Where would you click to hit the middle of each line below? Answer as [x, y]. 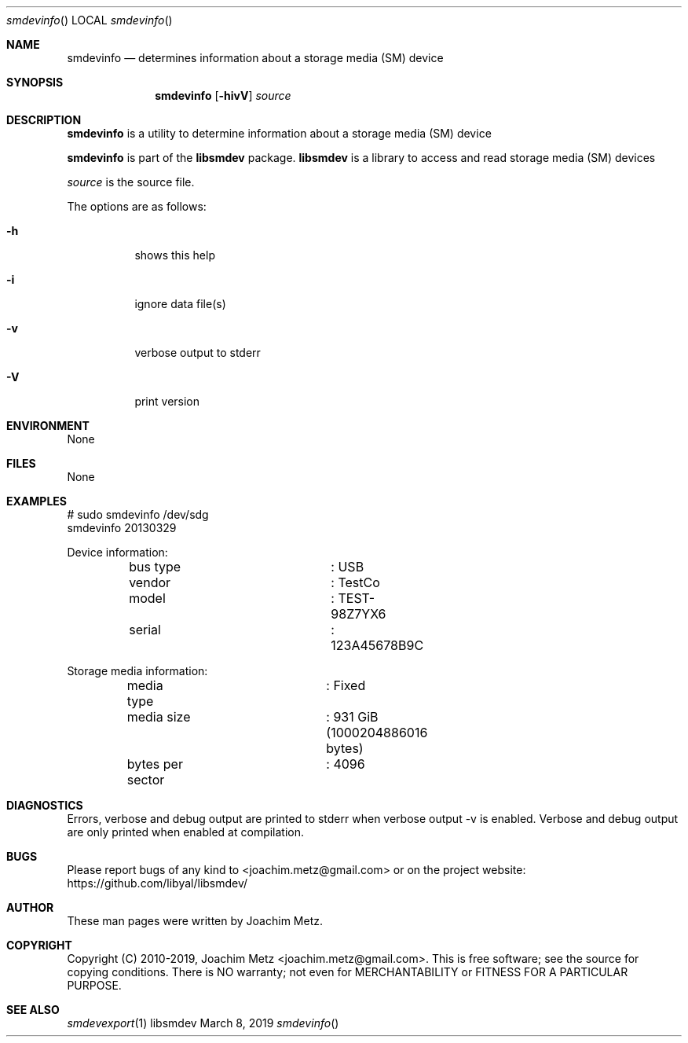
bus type [155, 567]
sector [146, 780]
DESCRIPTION [44, 120]
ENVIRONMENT [48, 426]
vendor [150, 582]
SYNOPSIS [35, 82]
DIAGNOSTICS [45, 805]
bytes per [155, 764]
